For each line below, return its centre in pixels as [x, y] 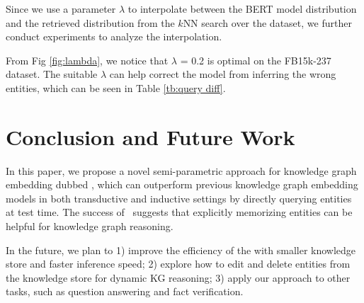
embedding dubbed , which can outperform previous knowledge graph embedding [182, 184]
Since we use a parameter [61, 8]
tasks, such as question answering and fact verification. [125, 291]
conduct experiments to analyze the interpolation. [114, 36]
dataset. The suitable [52, 74]
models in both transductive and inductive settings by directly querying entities [179, 198]
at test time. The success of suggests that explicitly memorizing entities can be [179, 212]
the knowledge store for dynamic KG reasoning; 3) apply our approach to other [178, 277]
